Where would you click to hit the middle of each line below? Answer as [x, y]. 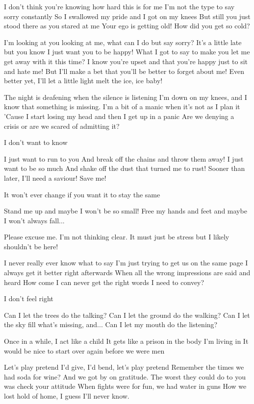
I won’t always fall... [34, 220]
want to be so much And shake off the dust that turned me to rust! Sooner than [125, 168]
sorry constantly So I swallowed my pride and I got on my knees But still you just [127, 16]
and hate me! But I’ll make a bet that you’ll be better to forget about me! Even [124, 71]
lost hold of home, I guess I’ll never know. [67, 396]
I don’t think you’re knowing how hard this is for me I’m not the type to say [119, 6]
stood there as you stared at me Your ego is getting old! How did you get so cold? [127, 26]
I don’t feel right [29, 298]
